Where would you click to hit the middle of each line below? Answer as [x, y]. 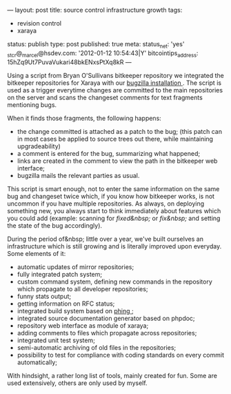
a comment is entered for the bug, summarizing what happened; [109, 153]
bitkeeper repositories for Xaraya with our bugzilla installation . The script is [114, 83]
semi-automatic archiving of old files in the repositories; [97, 347]
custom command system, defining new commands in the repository [114, 282]
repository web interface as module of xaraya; [83, 325]
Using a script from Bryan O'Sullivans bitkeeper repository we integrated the [115, 75]
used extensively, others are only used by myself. [77, 383]
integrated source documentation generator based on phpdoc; [106, 318]
